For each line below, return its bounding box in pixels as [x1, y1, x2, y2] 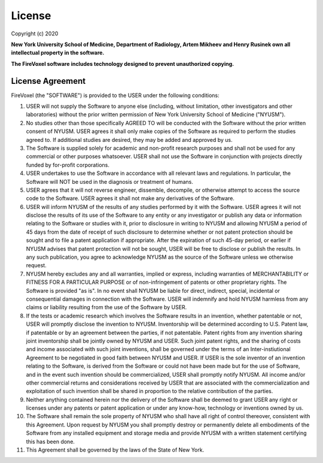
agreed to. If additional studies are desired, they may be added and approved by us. [26, 136, 233, 143]
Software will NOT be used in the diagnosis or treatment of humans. [26, 178, 194, 185]
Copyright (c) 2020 [11, 30, 59, 37]
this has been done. [26, 438, 75, 445]
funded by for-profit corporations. [26, 161, 110, 168]
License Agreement [11, 75, 86, 86]
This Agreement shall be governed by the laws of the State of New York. [26, 446, 205, 453]
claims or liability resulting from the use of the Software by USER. [26, 304, 187, 311]
